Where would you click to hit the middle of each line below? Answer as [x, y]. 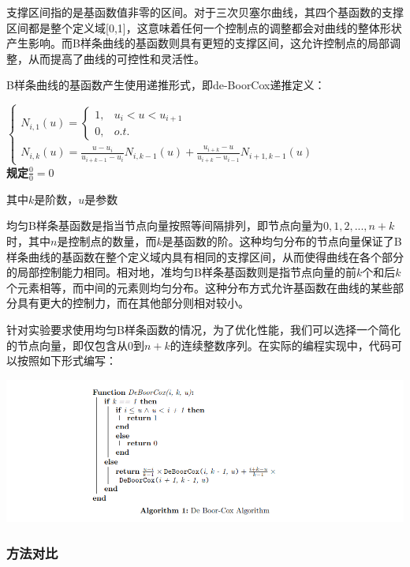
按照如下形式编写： [67, 360]
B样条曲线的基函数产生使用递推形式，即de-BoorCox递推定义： [166, 85]
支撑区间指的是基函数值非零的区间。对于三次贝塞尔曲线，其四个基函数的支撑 [205, 12]
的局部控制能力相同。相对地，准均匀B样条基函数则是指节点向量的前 [181, 272]
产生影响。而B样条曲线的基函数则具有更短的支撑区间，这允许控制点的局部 [198, 43]
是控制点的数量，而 [107, 240]
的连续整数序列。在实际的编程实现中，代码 [280, 345]
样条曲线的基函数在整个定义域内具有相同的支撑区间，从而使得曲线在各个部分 [205, 256]
